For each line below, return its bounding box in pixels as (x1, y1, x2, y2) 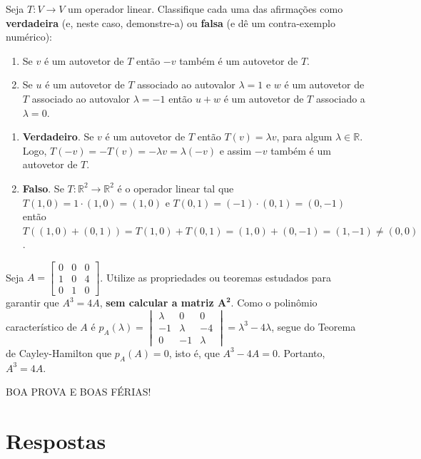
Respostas (6, 426, 106, 455)
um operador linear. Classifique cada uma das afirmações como (68, 1, 343, 16)
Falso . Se (22, 180, 64, 195)
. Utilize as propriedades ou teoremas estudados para (100, 269, 332, 284)
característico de (6, 319, 77, 334)
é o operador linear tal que (117, 180, 234, 195)
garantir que (6, 295, 59, 309)
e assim (219, 143, 252, 158)
